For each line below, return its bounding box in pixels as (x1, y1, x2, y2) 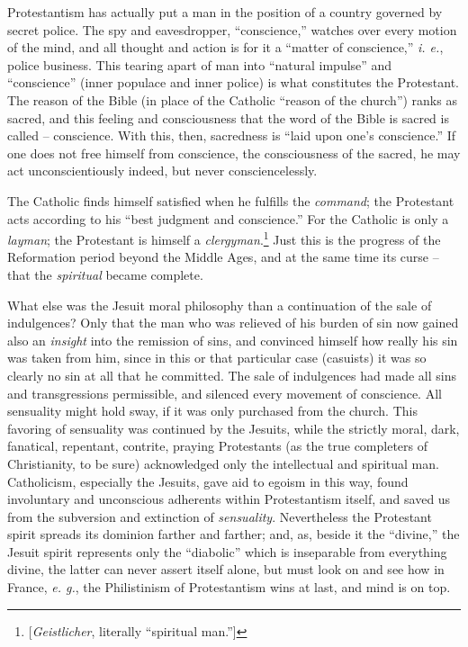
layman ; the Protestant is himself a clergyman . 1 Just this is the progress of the (7, 228, 441, 248)
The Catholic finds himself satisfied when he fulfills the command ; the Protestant (7, 191, 454, 210)
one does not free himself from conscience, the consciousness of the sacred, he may (7, 143, 461, 162)
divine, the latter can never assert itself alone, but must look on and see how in (7, 560, 445, 579)
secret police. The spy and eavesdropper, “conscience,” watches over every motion (7, 20, 457, 39)
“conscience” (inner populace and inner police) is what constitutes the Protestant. (7, 73, 459, 92)
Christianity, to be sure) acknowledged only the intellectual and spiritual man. (7, 454, 439, 472)
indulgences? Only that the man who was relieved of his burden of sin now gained (7, 313, 459, 332)
